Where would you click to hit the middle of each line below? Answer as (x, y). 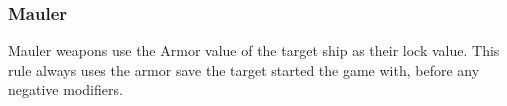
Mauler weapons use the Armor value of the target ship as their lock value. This (254, 50)
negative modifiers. (65, 89)
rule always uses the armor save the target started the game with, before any (244, 69)
